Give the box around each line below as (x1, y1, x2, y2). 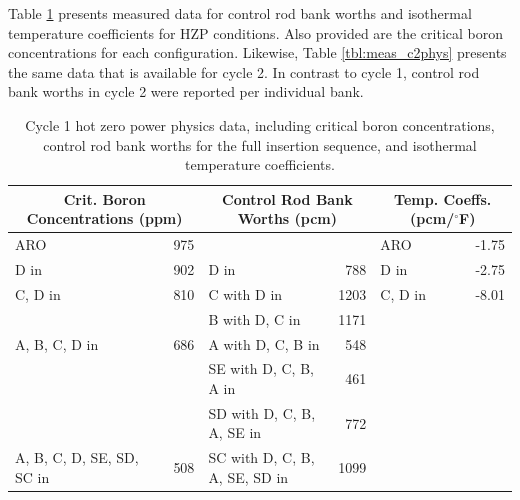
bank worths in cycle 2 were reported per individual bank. (8, 81, 364, 102)
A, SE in (208, 422, 262, 443)
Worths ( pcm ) (237, 208, 338, 229)
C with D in (208, 283, 283, 304)
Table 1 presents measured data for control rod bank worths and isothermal (8, 3, 472, 23)
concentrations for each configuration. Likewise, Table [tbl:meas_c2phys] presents (8, 42, 507, 63)
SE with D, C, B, (208, 358, 314, 379)
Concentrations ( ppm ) (26, 208, 183, 229)
